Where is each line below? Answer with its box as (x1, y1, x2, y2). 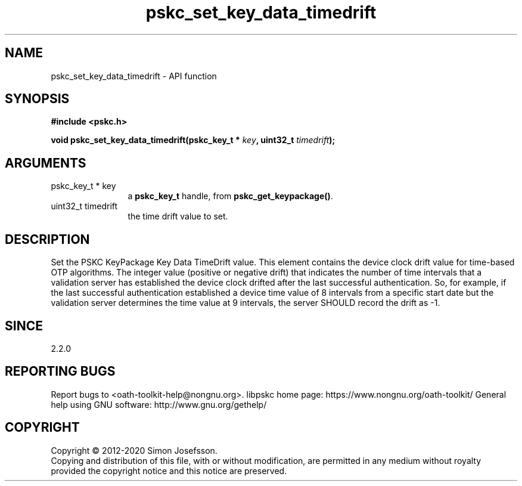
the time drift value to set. (128, 211, 228, 222)
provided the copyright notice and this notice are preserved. (51, 465, 287, 476)
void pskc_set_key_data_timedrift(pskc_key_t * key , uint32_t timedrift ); (51, 135, 335, 146)
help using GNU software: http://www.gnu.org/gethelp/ (51, 399, 267, 410)
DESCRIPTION (5, 231, 90, 247)
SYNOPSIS (5, 91, 70, 107)
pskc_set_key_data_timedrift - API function (51, 70, 217, 81)
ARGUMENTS (5, 155, 86, 171)
